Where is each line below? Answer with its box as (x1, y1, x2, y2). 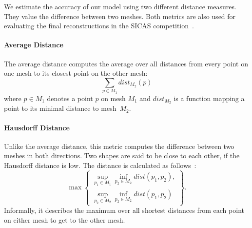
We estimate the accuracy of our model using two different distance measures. (4, 1, 236, 11)
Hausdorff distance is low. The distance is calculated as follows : (4, 160, 196, 170)
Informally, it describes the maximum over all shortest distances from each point (4, 205, 244, 215)
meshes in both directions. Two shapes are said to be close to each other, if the (4, 150, 240, 161)
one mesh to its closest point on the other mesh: (4, 68, 148, 78)
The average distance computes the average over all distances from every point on (4, 58, 248, 68)
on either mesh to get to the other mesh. (4, 215, 125, 225)
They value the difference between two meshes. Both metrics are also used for (4, 11, 236, 21)
